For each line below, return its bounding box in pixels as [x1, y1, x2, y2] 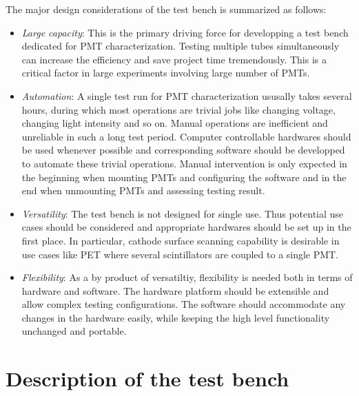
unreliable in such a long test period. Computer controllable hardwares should [21, 129, 351, 143]
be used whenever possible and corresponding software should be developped [21, 143, 345, 157]
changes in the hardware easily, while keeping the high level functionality [21, 310, 330, 324]
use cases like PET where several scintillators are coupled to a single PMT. [21, 247, 339, 261]
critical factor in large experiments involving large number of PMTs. [21, 65, 310, 80]
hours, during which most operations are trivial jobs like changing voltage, [21, 102, 336, 116]
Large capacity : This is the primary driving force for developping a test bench [21, 25, 349, 39]
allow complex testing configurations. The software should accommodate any [21, 297, 346, 311]
